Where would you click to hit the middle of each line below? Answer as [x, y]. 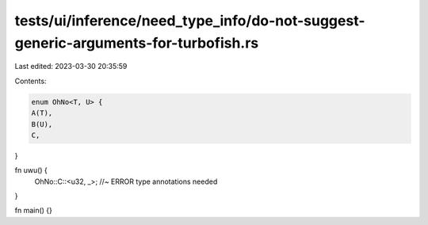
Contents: [31, 81]
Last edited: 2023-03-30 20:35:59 [71, 67]
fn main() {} [34, 211]
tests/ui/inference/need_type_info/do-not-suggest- [190, 21]
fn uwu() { [31, 170]
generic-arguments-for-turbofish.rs [137, 43]
